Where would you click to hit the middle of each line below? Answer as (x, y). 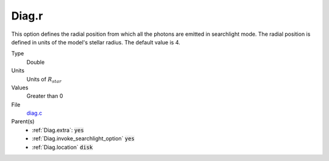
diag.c (34, 113)
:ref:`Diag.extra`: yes (58, 130)
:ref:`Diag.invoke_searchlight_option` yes (83, 139)
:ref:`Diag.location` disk (62, 147)
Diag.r (27, 16)
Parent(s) (23, 122)
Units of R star (44, 80)
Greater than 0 (45, 96)
